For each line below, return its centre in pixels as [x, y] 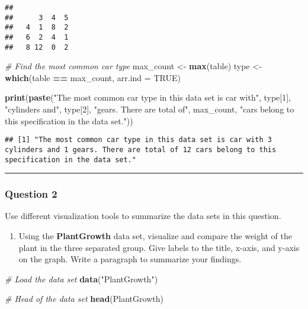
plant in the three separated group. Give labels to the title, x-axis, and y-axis [159, 247]
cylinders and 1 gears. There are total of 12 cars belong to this [141, 149]
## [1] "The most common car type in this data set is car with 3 [139, 140]
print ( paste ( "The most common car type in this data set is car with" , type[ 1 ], [148, 97]
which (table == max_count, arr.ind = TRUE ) [93, 77]
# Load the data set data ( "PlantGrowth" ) [81, 279]
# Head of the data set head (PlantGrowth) [84, 299]
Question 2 [31, 194]
